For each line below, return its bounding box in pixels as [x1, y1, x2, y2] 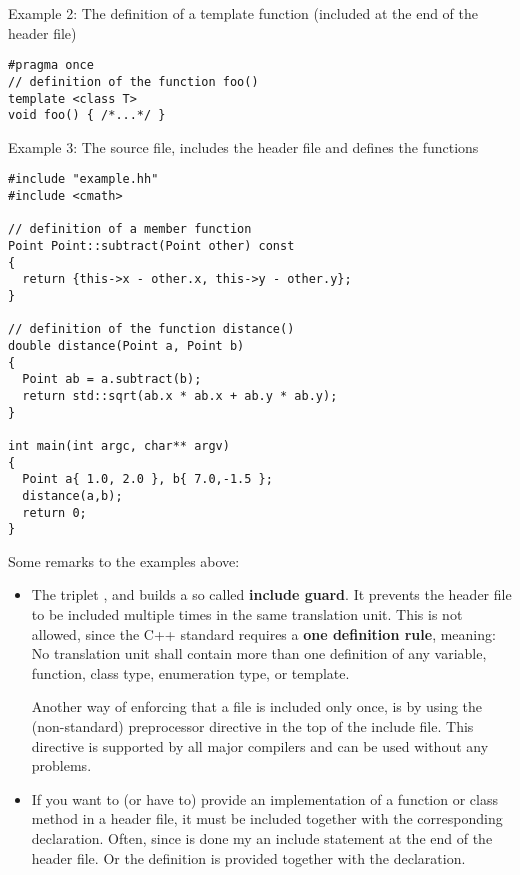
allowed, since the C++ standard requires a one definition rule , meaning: [31, 623, 496, 644]
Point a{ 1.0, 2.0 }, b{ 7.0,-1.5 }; [22, 472, 273, 487]
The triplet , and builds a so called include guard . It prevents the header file [31, 584, 512, 605]
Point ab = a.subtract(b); [22, 372, 202, 387]
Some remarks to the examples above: [8, 550, 240, 571]
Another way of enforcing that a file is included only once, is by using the [31, 696, 483, 717]
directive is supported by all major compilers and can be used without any [31, 735, 489, 756]
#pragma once [8, 58, 94, 73]
